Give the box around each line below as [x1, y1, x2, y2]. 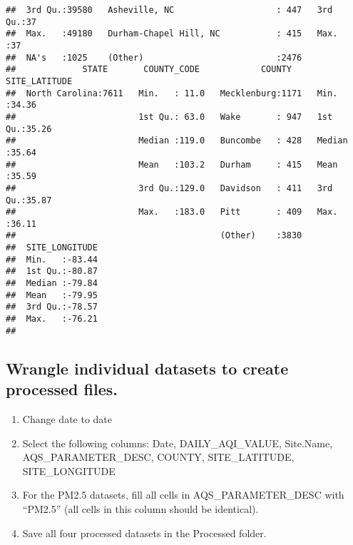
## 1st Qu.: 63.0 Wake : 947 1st [6, 111, 333, 122]
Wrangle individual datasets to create [6, 357, 289, 379]
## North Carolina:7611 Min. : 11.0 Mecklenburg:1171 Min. [6, 88, 338, 98]
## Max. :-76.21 [6, 314, 98, 325]
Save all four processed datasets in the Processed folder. [22, 525, 267, 540]
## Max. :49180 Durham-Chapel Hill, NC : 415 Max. [6, 29, 338, 39]
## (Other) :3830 [6, 230, 302, 241]
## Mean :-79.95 [6, 290, 98, 300]
